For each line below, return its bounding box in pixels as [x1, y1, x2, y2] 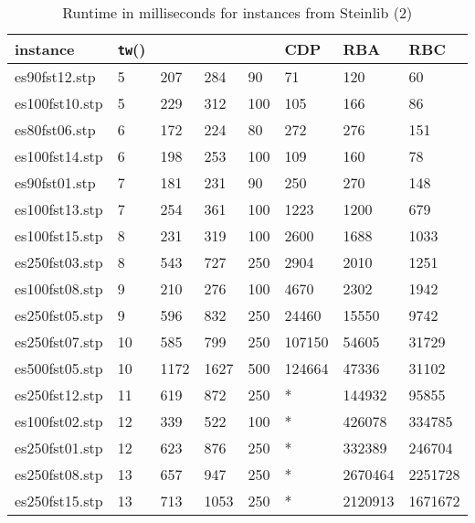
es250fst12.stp [15, 384, 103, 405]
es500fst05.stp [15, 358, 103, 379]
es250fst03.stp [15, 251, 103, 272]
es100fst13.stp [15, 198, 103, 219]
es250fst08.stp [15, 464, 103, 485]
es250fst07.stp [15, 331, 103, 352]
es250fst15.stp [15, 490, 103, 511]
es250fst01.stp [15, 437, 103, 458]
